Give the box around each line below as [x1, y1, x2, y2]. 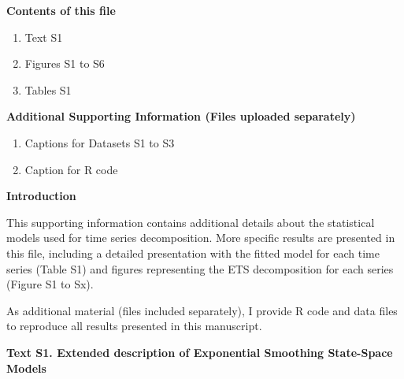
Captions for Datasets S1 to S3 [24, 134, 175, 150]
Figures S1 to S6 [24, 55, 105, 72]
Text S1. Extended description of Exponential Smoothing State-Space [6, 344, 393, 360]
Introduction [6, 188, 76, 204]
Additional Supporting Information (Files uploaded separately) [6, 108, 356, 124]
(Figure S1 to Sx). [6, 276, 94, 292]
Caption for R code [24, 161, 118, 177]
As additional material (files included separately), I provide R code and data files [6, 302, 398, 318]
